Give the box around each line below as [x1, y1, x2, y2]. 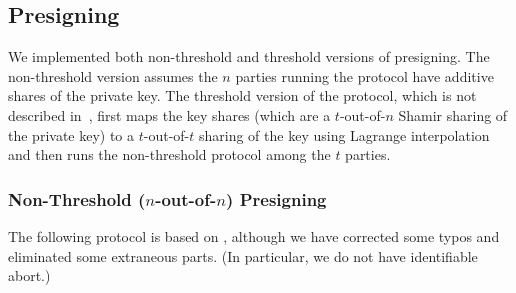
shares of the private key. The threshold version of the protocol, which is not [8, 85, 477, 106]
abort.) [8, 265, 51, 286]
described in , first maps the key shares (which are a [8, 104, 331, 125]
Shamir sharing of [398, 104, 508, 125]
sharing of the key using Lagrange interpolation [198, 124, 490, 145]
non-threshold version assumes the [8, 65, 218, 86]
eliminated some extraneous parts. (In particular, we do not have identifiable [8, 245, 478, 266]
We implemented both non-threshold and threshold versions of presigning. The [8, 46, 490, 67]
